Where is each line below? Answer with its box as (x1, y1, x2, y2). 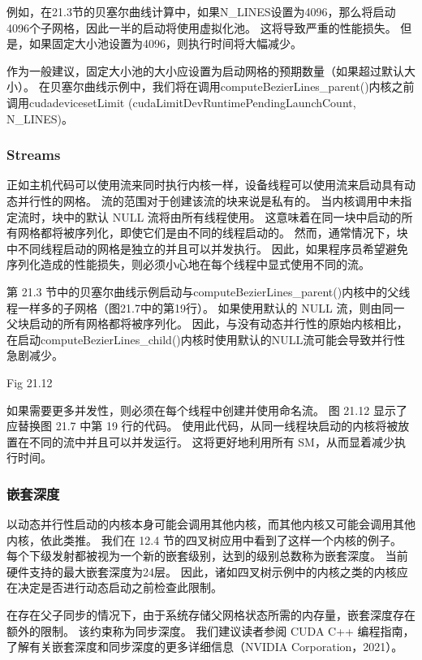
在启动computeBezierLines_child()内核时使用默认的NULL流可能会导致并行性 (6, 330, 406, 347)
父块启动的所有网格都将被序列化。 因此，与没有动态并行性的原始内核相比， (6, 315, 408, 332)
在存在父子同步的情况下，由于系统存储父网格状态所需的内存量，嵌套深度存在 (6, 606, 416, 623)
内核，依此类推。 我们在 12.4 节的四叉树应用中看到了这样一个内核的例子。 (6, 531, 402, 548)
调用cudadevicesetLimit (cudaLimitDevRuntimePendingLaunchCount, (6, 93, 356, 110)
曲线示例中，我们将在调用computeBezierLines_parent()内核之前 (84, 78, 415, 95)
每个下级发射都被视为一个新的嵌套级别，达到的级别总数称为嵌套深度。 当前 (6, 547, 408, 564)
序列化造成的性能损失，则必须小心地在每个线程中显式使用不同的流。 (6, 256, 370, 273)
